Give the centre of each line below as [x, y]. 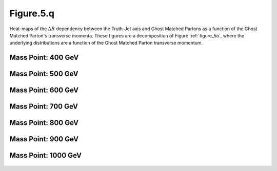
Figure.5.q [32, 13]
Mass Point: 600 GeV [44, 90]
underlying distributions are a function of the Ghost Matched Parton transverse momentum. [106, 43]
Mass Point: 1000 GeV [46, 155]
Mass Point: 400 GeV [44, 58]
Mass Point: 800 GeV [44, 123]
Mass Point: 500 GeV [44, 74]
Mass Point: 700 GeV [44, 107]
